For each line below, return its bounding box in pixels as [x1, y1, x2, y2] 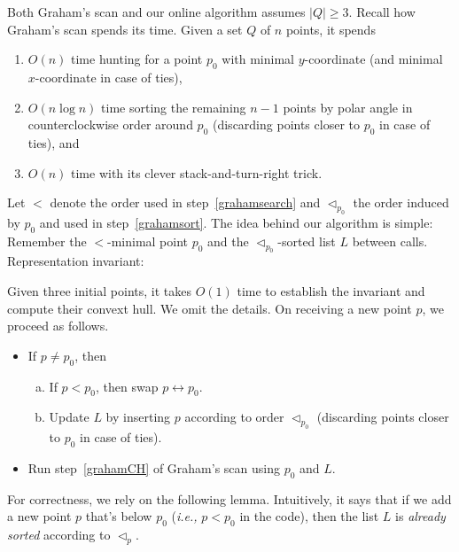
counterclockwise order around [27, 115, 193, 134]
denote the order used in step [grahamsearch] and [50, 193, 321, 212]
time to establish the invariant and [237, 282, 425, 300]
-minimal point [106, 231, 188, 250]
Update [49, 408, 89, 426]
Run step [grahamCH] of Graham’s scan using [27, 458, 280, 477]
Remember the [7, 231, 87, 250]
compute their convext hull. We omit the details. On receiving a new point [7, 299, 412, 317]
